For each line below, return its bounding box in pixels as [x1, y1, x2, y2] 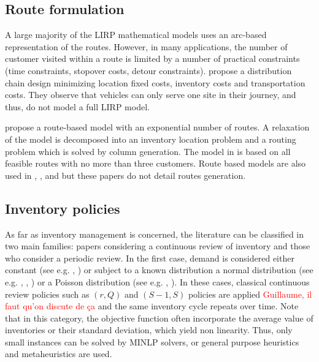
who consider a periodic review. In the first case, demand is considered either [5, 251, 294, 264]
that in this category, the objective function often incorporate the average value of [5, 311, 313, 324]
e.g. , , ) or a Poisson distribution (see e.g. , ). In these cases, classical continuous [5, 275, 310, 288]
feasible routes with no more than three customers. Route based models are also [5, 157, 306, 170]
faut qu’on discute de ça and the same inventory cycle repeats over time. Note [5, 300, 299, 312]
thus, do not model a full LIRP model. [5, 100, 150, 113]
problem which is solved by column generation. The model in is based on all [5, 145, 291, 157]
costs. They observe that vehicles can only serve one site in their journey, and [5, 88, 296, 101]
